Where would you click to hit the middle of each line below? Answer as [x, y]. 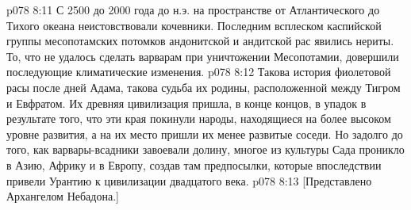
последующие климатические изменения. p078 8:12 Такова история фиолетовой [199, 72]
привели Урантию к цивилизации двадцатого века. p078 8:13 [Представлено [189, 180]
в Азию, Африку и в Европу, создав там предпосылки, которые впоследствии [194, 164]
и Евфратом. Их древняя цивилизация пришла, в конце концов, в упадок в [186, 103]
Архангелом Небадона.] [63, 196]
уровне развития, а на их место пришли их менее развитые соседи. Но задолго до [205, 134]
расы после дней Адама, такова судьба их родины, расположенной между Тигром [204, 87]
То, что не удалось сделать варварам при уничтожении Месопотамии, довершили [203, 56]
